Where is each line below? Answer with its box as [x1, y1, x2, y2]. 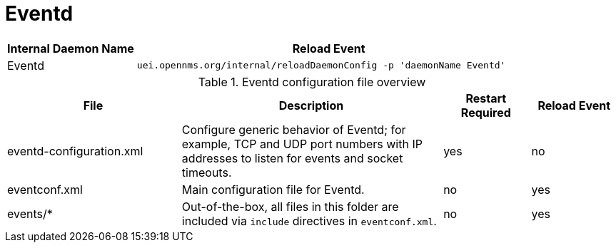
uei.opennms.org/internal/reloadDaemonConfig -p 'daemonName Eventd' [136, 60, 506, 71]
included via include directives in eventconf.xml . [181, 213, 437, 228]
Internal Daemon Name [7, 41, 134, 56]
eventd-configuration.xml [7, 143, 143, 158]
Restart [465, 91, 507, 105]
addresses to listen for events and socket [181, 150, 403, 165]
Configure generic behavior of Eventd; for [181, 122, 406, 137]
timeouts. [181, 165, 232, 180]
